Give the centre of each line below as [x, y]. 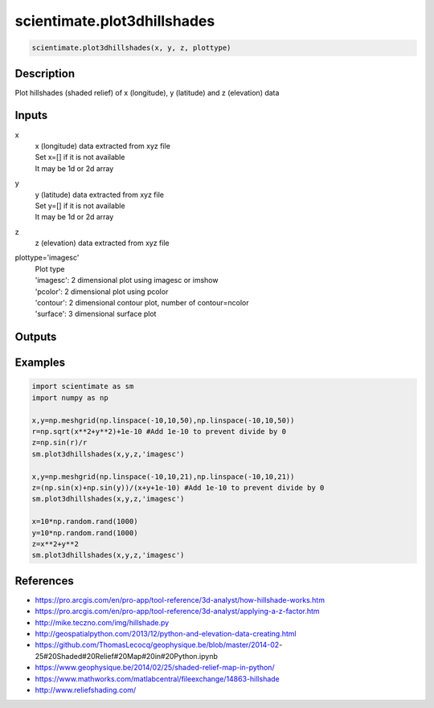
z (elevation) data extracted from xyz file [102, 243]
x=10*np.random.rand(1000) [85, 522]
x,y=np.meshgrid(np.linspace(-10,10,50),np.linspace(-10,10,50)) [163, 420]
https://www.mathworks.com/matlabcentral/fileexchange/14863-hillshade [158, 678]
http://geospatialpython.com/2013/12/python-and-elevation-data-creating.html [166, 633]
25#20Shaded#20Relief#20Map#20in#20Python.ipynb [127, 656]
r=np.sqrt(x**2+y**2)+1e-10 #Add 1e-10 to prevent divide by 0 [159, 431]
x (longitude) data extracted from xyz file [102, 145]
